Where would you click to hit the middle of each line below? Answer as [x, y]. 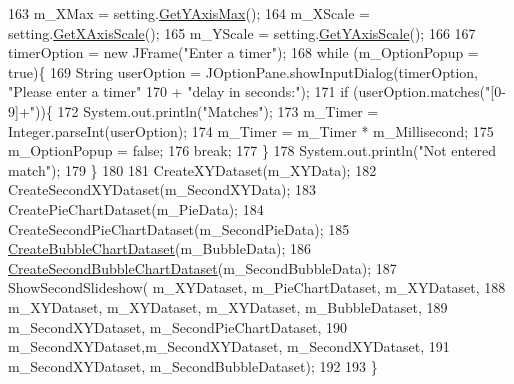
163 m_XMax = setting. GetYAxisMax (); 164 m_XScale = [189, 13]
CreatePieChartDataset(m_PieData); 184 [136, 208]
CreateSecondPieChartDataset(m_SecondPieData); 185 [179, 228]
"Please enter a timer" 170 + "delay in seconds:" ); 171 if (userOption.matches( [247, 91]
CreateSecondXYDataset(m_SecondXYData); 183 [162, 189]
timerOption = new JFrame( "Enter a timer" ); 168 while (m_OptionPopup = [243, 52]
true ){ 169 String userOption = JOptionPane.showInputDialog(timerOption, [243, 71]
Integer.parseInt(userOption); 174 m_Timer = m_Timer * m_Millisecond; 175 [251, 130]
